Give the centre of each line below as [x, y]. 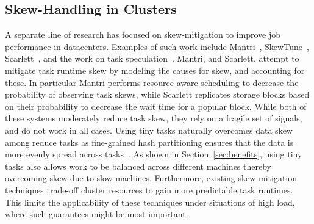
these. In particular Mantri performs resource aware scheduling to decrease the [152, 82]
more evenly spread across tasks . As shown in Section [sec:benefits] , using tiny [154, 154]
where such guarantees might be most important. [97, 214]
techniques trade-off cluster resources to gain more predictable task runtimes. [149, 190]
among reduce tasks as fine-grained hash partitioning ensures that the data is [149, 142]
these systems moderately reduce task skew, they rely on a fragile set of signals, [154, 118]
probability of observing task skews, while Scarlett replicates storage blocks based [157, 94]
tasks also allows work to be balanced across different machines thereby [138, 166]
